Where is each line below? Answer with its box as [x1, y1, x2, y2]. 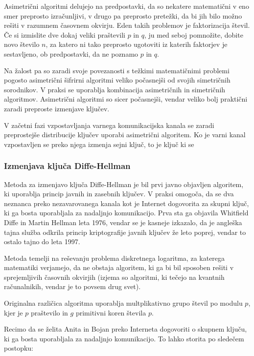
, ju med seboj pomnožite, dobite [144, 29, 243, 40]
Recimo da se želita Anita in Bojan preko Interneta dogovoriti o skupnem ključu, [4, 324, 247, 334]
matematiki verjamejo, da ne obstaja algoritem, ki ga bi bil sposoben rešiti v [4, 262, 234, 272]
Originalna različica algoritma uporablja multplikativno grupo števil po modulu [4, 298, 243, 308]
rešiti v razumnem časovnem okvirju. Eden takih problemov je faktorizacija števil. [4, 20, 250, 30]
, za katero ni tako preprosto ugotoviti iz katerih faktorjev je [46, 39, 228, 49]
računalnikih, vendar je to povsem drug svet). [4, 281, 141, 292]
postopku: [4, 343, 33, 353]
